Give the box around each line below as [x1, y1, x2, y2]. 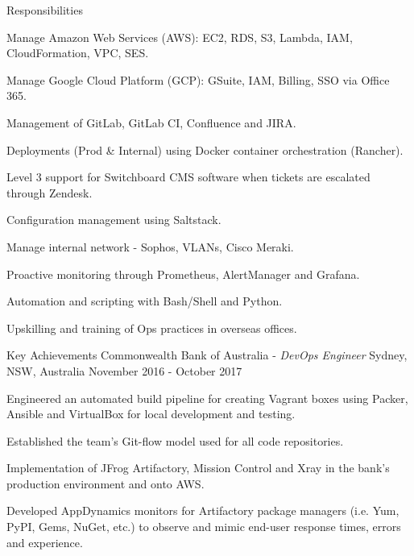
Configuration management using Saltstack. [6, 211, 221, 228]
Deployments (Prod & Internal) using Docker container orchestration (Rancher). [6, 141, 404, 158]
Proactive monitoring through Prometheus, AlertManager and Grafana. [6, 265, 360, 282]
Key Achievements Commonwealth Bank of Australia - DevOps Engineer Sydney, [6, 346, 408, 363]
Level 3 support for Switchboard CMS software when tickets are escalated [6, 168, 371, 185]
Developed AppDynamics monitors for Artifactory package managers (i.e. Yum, [6, 502, 400, 519]
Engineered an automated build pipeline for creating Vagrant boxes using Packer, [6, 389, 408, 406]
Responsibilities [6, 2, 83, 18]
